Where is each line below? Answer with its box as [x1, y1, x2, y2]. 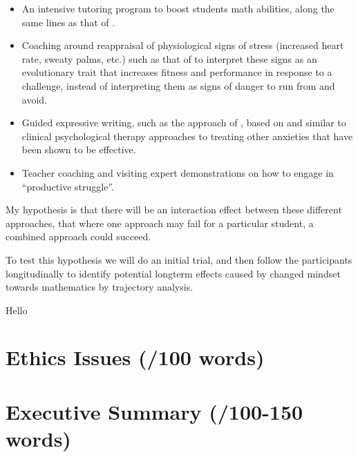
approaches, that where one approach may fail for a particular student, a [6, 215, 314, 230]
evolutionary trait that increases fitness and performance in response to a [21, 65, 332, 79]
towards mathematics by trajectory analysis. [6, 280, 194, 294]
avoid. [21, 92, 47, 106]
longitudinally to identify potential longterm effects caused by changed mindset [6, 266, 341, 280]
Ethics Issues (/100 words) [6, 343, 265, 371]
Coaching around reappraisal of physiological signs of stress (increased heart [21, 38, 344, 52]
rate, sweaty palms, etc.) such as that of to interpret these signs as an [21, 51, 317, 66]
